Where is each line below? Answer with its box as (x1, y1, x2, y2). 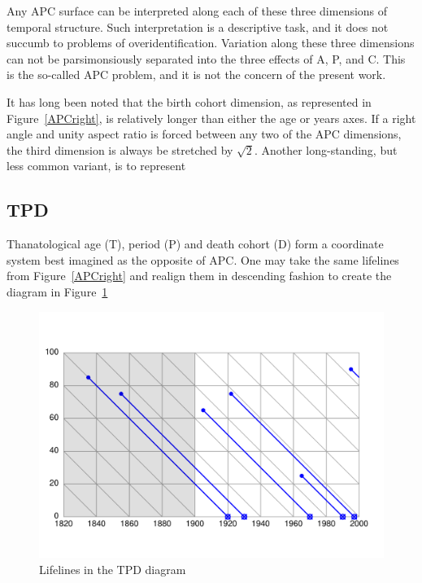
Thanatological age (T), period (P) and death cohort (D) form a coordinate (7, 235, 384, 252)
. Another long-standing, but (254, 141, 398, 158)
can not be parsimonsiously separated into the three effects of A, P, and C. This (7, 50, 406, 67)
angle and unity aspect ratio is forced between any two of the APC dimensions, (7, 125, 402, 142)
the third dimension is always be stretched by (7, 141, 233, 158)
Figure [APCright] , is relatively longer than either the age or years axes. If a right (7, 109, 416, 126)
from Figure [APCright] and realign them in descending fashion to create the (7, 267, 392, 284)
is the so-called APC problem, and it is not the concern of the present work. (7, 66, 386, 83)
